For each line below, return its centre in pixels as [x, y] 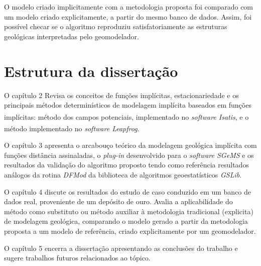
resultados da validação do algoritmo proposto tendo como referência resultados [126, 165]
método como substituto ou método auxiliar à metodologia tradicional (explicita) [129, 211]
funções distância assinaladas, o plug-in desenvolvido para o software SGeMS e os [129, 155]
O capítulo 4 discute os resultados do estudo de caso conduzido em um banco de [128, 191]
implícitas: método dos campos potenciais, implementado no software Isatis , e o [126, 116]
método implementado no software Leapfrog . [72, 128]
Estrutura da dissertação [91, 71]
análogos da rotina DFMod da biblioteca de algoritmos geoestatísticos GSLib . [123, 174]
